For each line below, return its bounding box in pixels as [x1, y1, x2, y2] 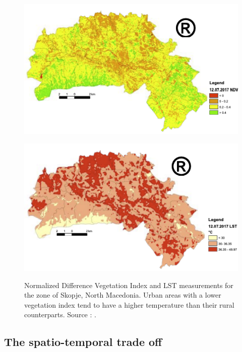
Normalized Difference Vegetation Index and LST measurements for [24, 279, 233, 290]
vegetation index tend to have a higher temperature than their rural [24, 299, 234, 310]
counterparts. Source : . [24, 309, 96, 320]
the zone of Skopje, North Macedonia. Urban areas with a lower [24, 290, 221, 300]
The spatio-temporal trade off [4, 334, 162, 349]
